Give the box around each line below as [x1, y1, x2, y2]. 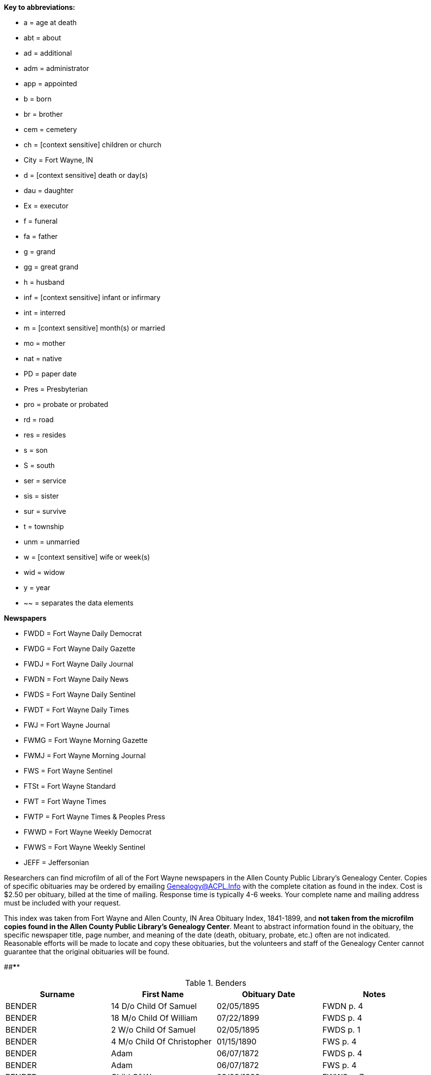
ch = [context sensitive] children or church [24, 140, 162, 149]
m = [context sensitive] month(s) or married [24, 324, 166, 332]
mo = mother [24, 339, 66, 347]
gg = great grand [24, 263, 79, 271]
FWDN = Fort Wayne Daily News [24, 675, 129, 683]
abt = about [24, 34, 61, 42]
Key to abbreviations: [4, 3, 75, 11]
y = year [24, 583, 51, 592]
